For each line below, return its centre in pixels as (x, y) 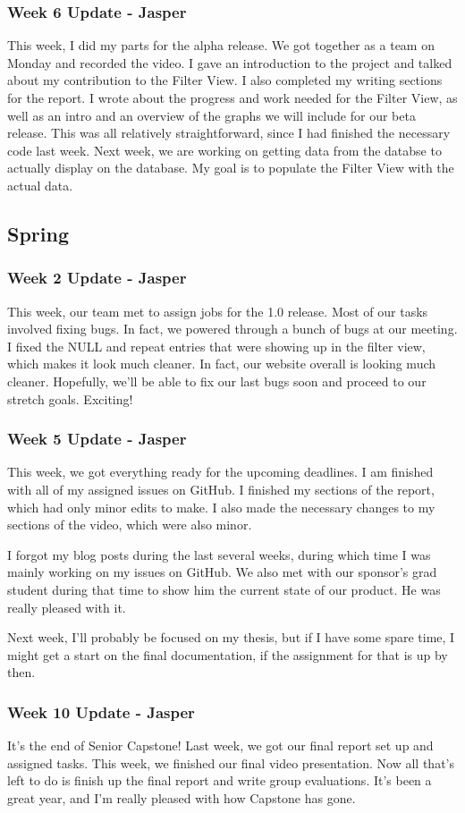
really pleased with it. (67, 607)
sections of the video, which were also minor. (130, 525)
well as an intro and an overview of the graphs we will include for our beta (211, 115)
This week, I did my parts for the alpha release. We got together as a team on (221, 45)
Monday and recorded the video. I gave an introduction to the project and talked (230, 62)
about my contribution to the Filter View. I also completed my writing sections (225, 80)
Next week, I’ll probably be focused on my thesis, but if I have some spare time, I (231, 637)
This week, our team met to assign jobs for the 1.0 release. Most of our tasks (218, 311)
